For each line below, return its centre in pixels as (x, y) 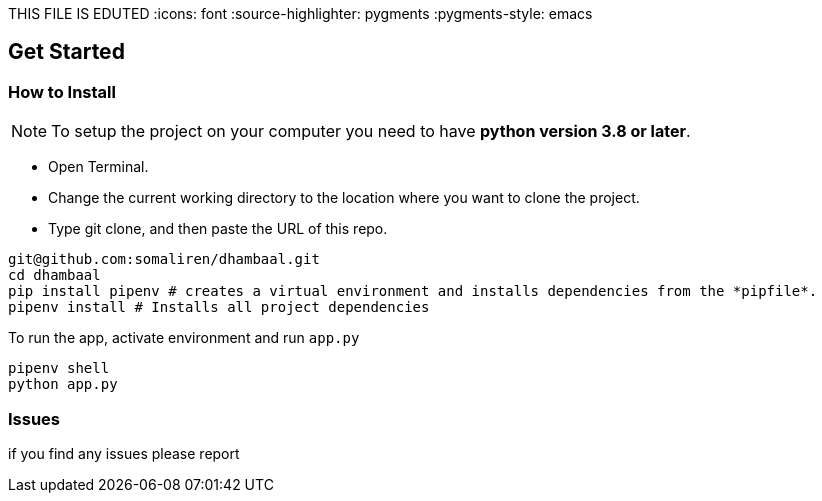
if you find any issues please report (124, 453)
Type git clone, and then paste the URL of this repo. (218, 229)
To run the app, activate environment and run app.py (184, 338)
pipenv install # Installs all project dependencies (219, 307)
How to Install (62, 91)
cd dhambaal (54, 275)
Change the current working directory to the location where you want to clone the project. (344, 198)
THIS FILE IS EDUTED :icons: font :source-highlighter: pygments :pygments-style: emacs (300, 13)
